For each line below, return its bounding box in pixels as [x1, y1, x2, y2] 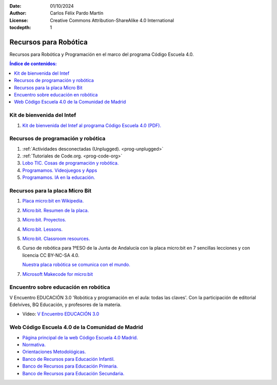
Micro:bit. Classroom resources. [22, 235, 90, 241]
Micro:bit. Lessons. [22, 226, 63, 232]
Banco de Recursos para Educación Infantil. [22, 356, 115, 362]
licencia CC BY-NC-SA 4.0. [22, 252, 80, 258]
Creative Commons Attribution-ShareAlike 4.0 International [50, 17, 174, 23]
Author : [9, 10, 27, 16]
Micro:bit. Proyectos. [22, 217, 67, 223]
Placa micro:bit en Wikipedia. [22, 198, 84, 204]
